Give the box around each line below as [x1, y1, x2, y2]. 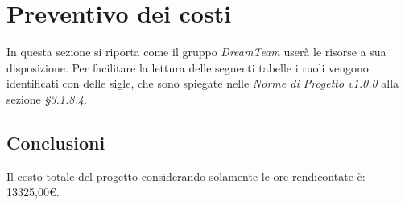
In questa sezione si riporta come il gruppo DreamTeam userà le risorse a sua [6, 43, 386, 60]
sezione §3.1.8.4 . [6, 90, 87, 107]
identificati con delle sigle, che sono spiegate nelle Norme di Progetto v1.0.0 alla [6, 75, 399, 92]
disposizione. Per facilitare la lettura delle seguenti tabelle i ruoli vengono [6, 59, 369, 76]
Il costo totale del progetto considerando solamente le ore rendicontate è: [6, 167, 366, 184]
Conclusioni [6, 129, 105, 154]
